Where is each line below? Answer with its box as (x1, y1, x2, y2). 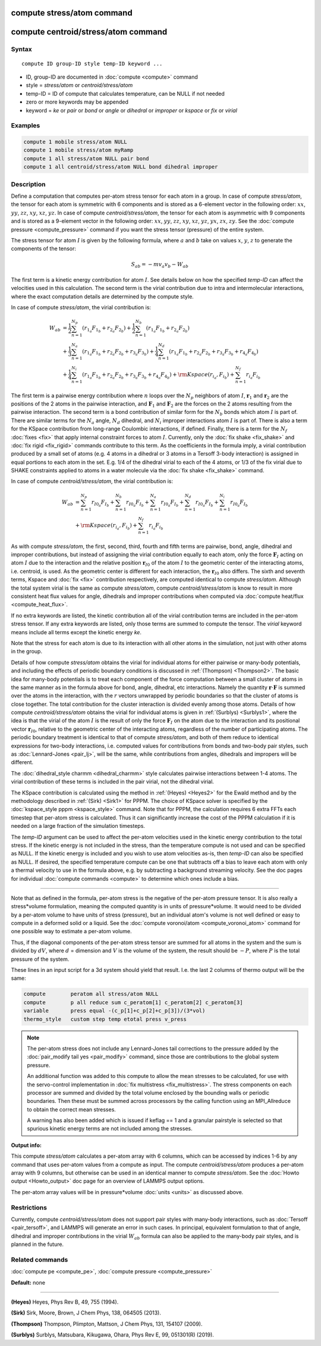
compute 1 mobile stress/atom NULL (23, 139, 127, 145)
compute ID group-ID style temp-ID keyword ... (21, 60, 163, 67)
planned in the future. (11, 1241, 64, 1248)
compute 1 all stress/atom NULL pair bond (23, 155, 149, 162)
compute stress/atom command (11, 8, 133, 18)
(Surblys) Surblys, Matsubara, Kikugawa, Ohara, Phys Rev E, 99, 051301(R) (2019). (11, 1331, 214, 1338)
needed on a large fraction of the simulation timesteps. (11, 822, 146, 830)
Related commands (11, 1255, 68, 1264)
